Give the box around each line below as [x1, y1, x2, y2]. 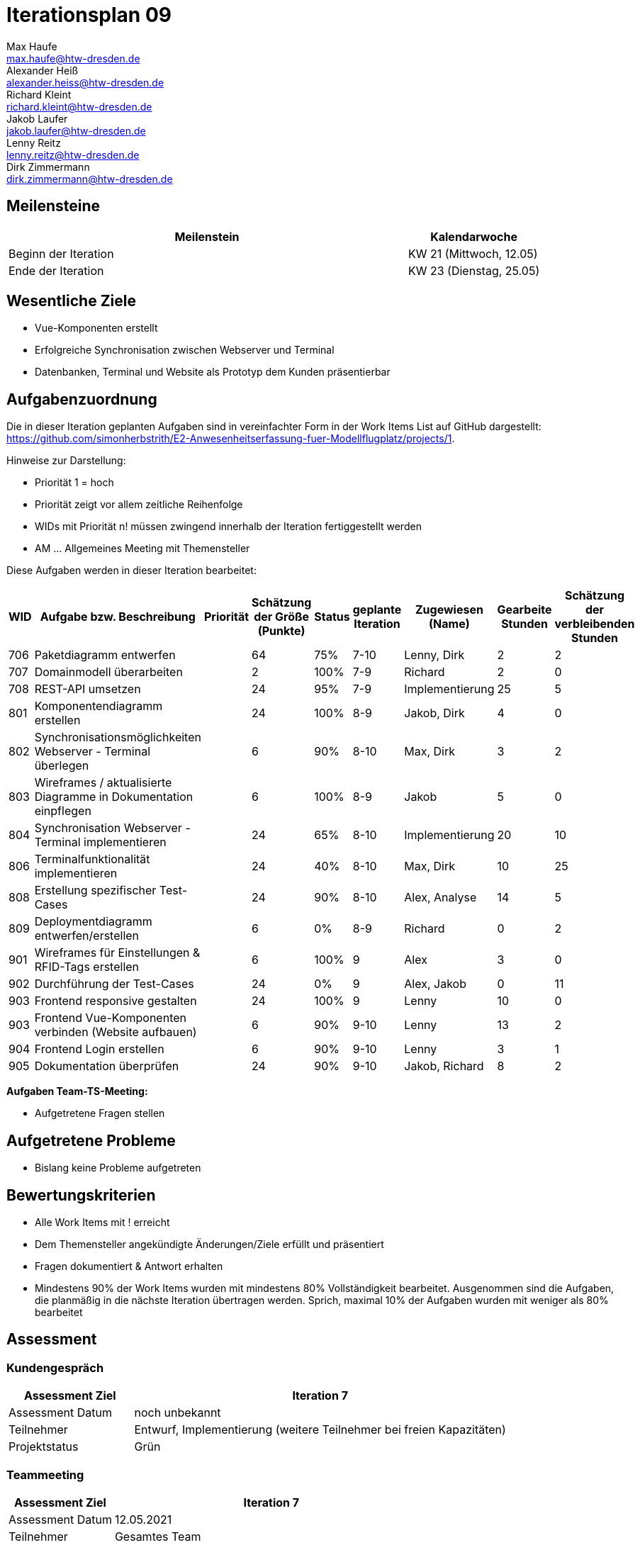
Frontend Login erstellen [34, 1042, 164, 1057]
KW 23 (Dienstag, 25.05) [408, 263, 540, 278]
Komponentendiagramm [34, 699, 163, 714]
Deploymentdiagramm [34, 914, 152, 929]
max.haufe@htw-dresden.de [6, 52, 140, 64]
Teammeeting [6, 1467, 84, 1482]
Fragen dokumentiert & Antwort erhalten [35, 1259, 223, 1272]
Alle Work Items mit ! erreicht [35, 1215, 170, 1228]
